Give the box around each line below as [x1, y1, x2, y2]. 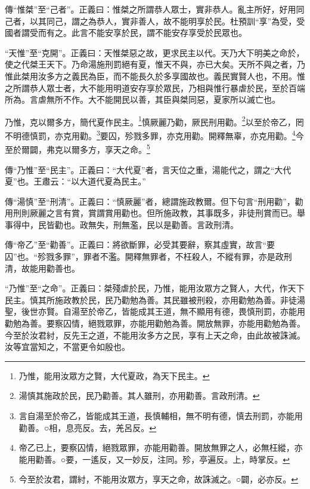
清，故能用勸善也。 [5, 262, 80, 274]
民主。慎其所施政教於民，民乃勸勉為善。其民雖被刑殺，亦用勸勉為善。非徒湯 [5, 293, 305, 306]
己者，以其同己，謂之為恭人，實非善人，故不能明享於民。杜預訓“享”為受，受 [5, 14, 305, 27]
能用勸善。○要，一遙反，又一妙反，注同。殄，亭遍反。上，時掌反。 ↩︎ [18, 453, 290, 465]
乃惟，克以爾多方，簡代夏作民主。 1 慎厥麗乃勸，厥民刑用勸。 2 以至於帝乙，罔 [5, 113, 304, 128]
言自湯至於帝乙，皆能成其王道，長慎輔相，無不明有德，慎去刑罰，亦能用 [18, 410, 303, 422]
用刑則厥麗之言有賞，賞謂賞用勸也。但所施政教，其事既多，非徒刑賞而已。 [5, 207, 297, 219]
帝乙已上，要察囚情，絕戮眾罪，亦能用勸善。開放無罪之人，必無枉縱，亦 [18, 441, 303, 454]
